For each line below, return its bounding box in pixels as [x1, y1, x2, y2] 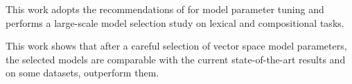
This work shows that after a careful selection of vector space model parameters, [6, 39, 347, 53]
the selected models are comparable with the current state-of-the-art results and [6, 52, 346, 66]
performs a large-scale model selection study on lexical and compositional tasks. [6, 15, 344, 30]
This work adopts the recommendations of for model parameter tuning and [6, 2, 324, 16]
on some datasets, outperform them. [6, 65, 159, 80]
